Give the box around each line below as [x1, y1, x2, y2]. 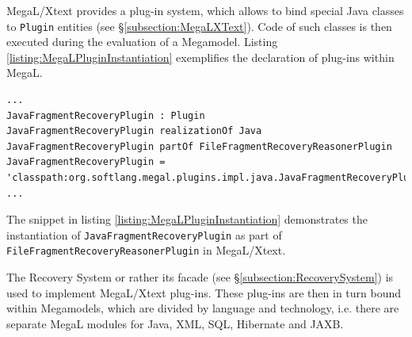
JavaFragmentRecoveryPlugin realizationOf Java [6, 125, 262, 137]
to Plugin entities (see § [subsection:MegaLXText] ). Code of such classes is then [6, 17, 392, 34]
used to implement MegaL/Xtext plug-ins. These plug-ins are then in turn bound [6, 284, 402, 301]
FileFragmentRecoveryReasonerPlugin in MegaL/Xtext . [6, 242, 286, 258]
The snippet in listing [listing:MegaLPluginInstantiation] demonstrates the [6, 211, 368, 228]
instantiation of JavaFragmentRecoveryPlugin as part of [6, 226, 282, 243]
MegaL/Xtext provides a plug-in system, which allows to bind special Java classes [6, 2, 404, 18]
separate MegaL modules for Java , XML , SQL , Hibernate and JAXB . [6, 315, 344, 331]
